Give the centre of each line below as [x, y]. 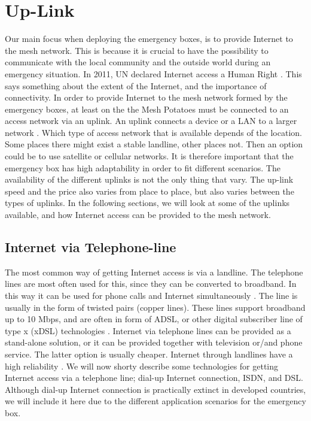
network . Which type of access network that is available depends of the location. [153, 132]
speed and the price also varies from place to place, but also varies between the [150, 191]
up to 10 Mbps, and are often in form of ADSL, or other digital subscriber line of [154, 319]
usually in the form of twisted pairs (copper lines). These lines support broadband [155, 307]
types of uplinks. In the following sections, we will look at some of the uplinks [147, 203]
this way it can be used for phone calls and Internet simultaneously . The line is [151, 296]
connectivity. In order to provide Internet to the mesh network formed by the [146, 97]
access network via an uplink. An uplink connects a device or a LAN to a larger [151, 121]
